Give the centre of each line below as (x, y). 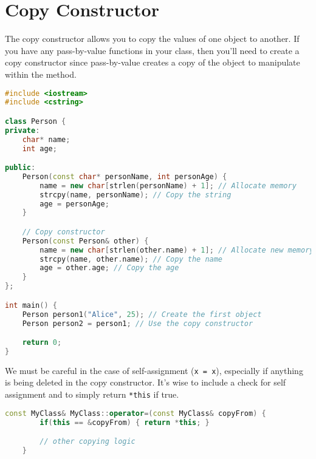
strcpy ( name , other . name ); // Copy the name (131, 259)
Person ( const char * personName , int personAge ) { (125, 176)
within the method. (41, 74)
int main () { (31, 305)
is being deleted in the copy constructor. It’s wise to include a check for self (146, 382)
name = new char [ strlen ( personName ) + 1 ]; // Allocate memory (168, 185)
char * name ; (46, 139)
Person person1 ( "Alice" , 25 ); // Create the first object (142, 314)
